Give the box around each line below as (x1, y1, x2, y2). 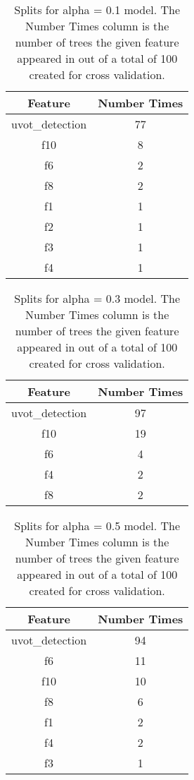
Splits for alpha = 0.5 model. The (14, 517, 181, 534)
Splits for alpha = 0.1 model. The (14, 1, 181, 18)
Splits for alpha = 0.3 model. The (14, 290, 181, 306)
